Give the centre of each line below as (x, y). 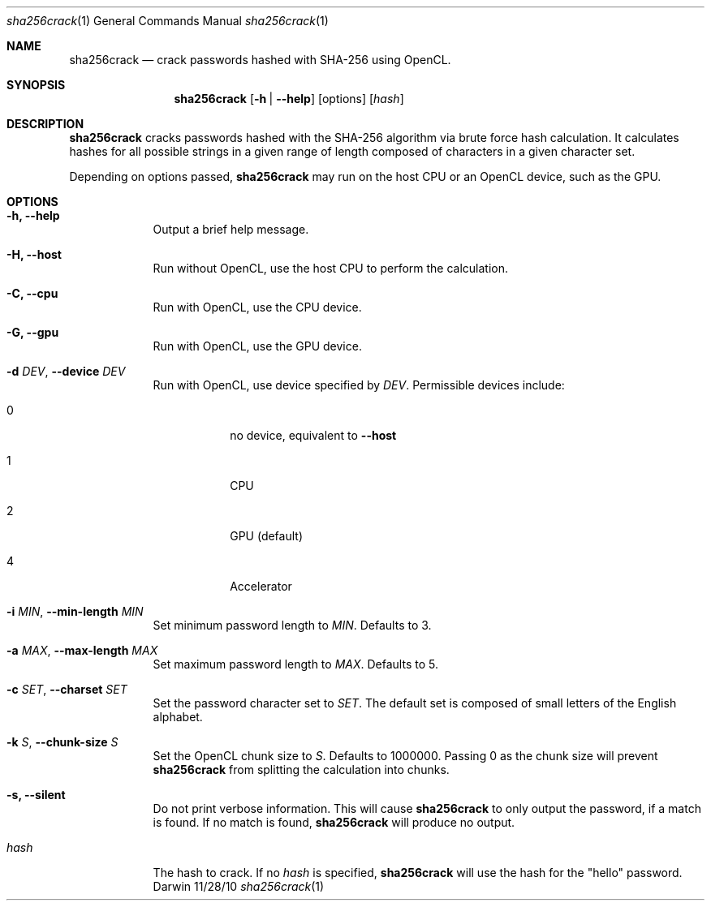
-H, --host (34, 254)
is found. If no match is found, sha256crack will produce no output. (334, 822)
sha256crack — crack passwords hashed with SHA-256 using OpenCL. (260, 60)
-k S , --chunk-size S (62, 742)
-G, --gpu (33, 332)
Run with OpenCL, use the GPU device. (257, 346)
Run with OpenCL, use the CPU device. (257, 307)
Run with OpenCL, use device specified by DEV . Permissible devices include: (359, 385)
